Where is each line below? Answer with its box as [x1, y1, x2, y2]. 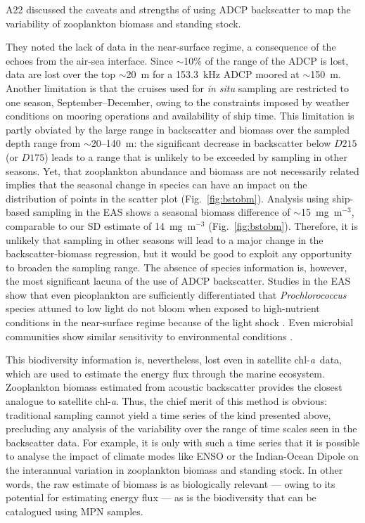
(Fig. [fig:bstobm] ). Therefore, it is [208, 218, 358, 233]
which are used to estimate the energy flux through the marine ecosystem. [6, 366, 325, 380]
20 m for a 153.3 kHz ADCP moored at [126, 67, 300, 82]
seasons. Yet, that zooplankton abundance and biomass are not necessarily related [6, 163, 359, 178]
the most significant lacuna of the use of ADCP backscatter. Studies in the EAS [6, 273, 351, 288]
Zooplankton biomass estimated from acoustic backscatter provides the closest [6, 380, 342, 394]
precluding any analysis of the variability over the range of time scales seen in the [6, 421, 357, 436]
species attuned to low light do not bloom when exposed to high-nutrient [6, 301, 320, 316]
